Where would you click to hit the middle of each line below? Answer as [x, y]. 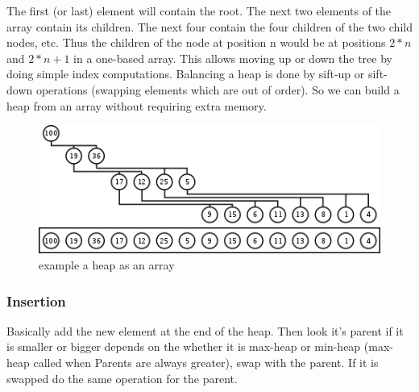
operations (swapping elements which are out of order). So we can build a [218, 89]
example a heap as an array [107, 264]
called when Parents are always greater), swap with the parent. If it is [206, 362]
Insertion [36, 300]
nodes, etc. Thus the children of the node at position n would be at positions [196, 42]
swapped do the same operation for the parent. [122, 378]
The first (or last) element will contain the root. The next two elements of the [199, 10]
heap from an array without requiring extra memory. [137, 105]
